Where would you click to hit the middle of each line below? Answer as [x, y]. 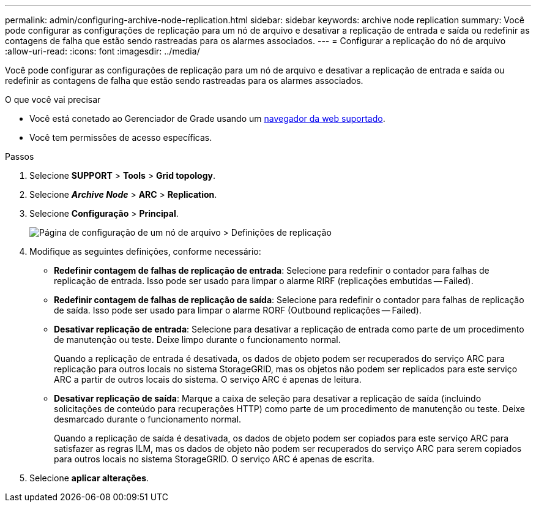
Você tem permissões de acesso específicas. [121, 137]
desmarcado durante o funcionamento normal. [148, 419]
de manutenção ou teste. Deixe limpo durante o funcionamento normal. [197, 340]
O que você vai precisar [53, 100]
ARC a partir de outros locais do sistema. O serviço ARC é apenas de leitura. [208, 379]
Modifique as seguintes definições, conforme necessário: [145, 251]
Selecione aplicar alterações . [89, 478]
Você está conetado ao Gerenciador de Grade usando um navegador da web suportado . [207, 118]
